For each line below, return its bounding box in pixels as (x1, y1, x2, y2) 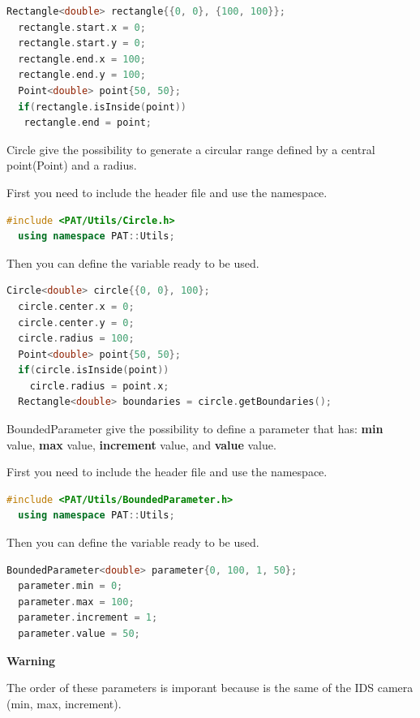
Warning (6, 651, 56, 669)
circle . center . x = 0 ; (18, 300, 135, 312)
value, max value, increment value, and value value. (6, 436, 276, 453)
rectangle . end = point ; (24, 117, 152, 129)
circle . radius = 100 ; (18, 333, 135, 345)
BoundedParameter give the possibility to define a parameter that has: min (6, 420, 384, 437)
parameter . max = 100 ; (18, 595, 135, 608)
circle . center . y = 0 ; (18, 316, 135, 329)
